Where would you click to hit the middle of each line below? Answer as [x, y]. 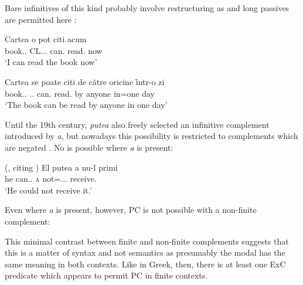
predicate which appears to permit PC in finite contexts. [106, 275]
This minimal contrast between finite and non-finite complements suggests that [147, 241]
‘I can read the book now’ [51, 62]
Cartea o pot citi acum [46, 39]
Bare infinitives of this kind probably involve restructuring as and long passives [147, 8]
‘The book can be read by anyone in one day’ [86, 105]
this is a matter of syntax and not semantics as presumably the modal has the [145, 252]
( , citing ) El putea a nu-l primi [61, 167]
